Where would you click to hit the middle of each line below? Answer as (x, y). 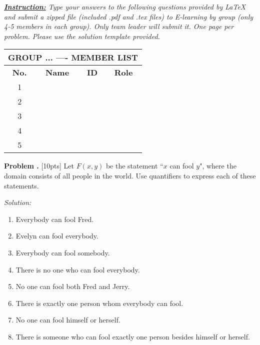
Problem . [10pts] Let (39, 166)
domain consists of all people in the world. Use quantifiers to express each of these (130, 175)
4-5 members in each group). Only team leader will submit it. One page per (119, 26)
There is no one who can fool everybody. (78, 269)
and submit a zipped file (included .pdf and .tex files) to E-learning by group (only (129, 16)
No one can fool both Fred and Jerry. (73, 286)
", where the (218, 166)
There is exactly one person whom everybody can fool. (99, 303)
